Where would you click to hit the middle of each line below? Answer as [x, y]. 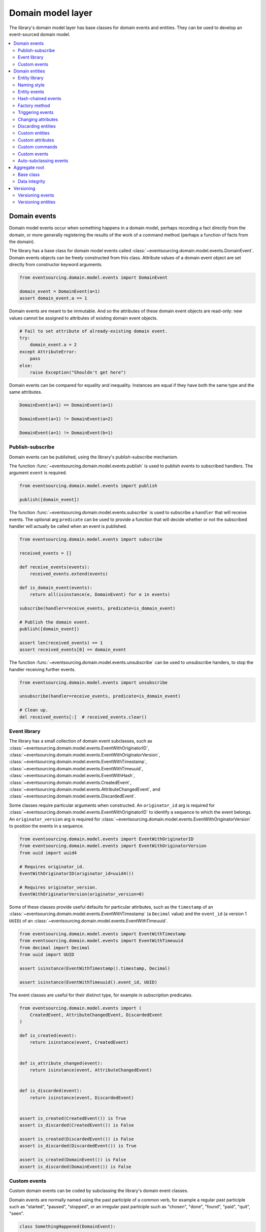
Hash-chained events [40, 99]
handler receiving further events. [42, 669]
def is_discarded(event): [51, 1091]
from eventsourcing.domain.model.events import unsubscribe [94, 682]
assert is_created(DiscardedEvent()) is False [77, 1139]
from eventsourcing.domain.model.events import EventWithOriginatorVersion [113, 846]
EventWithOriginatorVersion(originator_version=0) [82, 894]
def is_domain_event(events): [56, 587]
